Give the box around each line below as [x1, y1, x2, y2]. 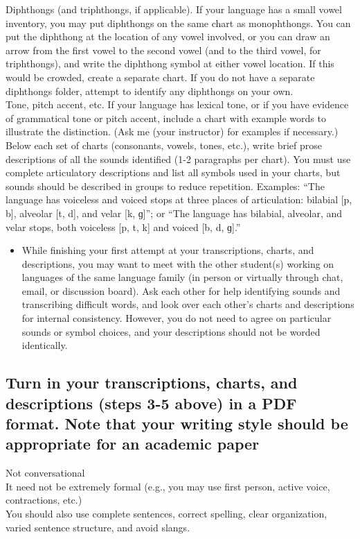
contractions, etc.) [6, 493, 82, 507]
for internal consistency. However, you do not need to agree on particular [21, 311, 332, 325]
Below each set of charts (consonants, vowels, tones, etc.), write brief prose [6, 137, 322, 152]
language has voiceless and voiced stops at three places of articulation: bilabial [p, [6, 192, 352, 207]
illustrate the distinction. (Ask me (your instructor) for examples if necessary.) [6, 124, 339, 139]
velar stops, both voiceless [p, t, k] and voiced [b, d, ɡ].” [6, 219, 241, 234]
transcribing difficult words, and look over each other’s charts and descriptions [21, 297, 354, 311]
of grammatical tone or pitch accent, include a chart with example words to [6, 110, 326, 125]
